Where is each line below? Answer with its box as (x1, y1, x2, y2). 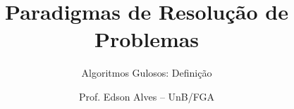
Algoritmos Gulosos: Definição (81, 65, 212, 80)
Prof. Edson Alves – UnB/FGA (78, 89, 215, 103)
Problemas (94, 25, 200, 53)
